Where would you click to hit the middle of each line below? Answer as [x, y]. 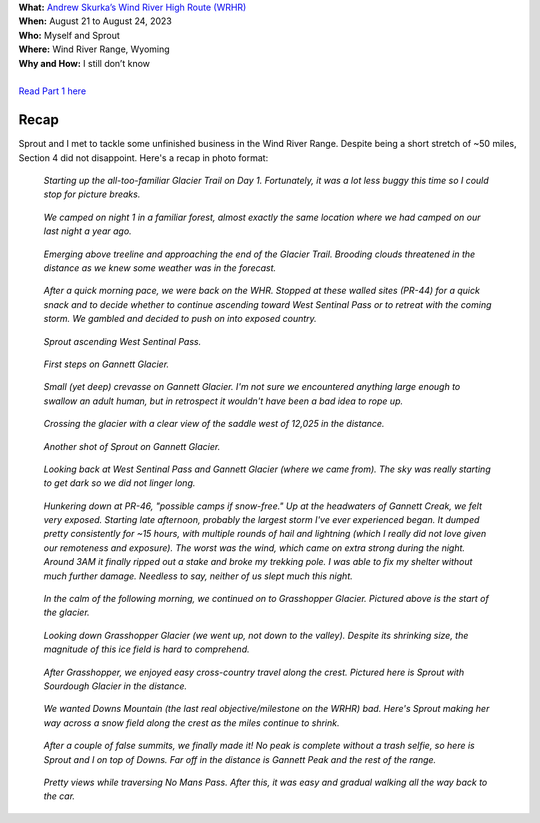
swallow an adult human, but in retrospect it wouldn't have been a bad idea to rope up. [223, 401]
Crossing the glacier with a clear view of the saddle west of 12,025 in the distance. [214, 424]
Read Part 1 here [52, 91]
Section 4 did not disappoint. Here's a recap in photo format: [143, 157]
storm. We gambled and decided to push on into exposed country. [180, 319]
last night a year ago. [87, 231]
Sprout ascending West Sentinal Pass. [122, 341]
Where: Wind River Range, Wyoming [94, 49]
